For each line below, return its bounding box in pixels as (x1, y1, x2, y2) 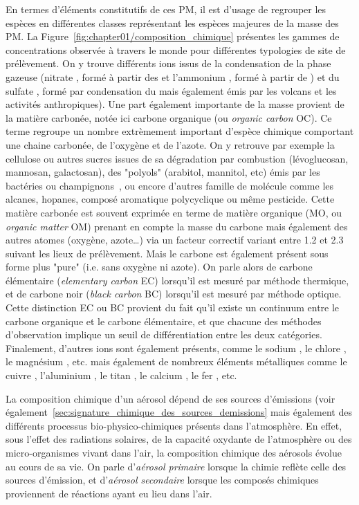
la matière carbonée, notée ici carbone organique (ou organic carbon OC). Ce (6, 110, 332, 125)
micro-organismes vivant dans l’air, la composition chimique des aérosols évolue (6, 446, 342, 459)
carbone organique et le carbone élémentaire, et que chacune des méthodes (6, 313, 322, 328)
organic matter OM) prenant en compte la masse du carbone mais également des (6, 219, 348, 233)
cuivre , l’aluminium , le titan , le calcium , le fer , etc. (6, 368, 237, 383)
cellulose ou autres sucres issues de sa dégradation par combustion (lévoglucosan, (6, 151, 349, 165)
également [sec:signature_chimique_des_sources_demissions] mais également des (6, 405, 352, 419)
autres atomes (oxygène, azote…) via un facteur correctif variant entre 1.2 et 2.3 (6, 232, 344, 247)
